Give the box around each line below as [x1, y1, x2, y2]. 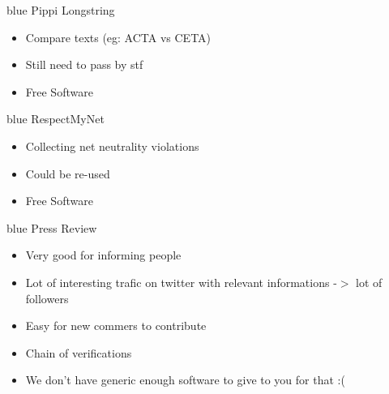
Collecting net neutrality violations [25, 137, 199, 154]
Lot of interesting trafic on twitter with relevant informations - [25, 273, 337, 290]
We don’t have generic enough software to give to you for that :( [25, 371, 345, 388]
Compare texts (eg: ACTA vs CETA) [25, 28, 212, 45]
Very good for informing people [25, 246, 182, 263]
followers [25, 289, 69, 306]
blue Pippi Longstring [6, 2, 115, 18]
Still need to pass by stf [25, 56, 143, 73]
